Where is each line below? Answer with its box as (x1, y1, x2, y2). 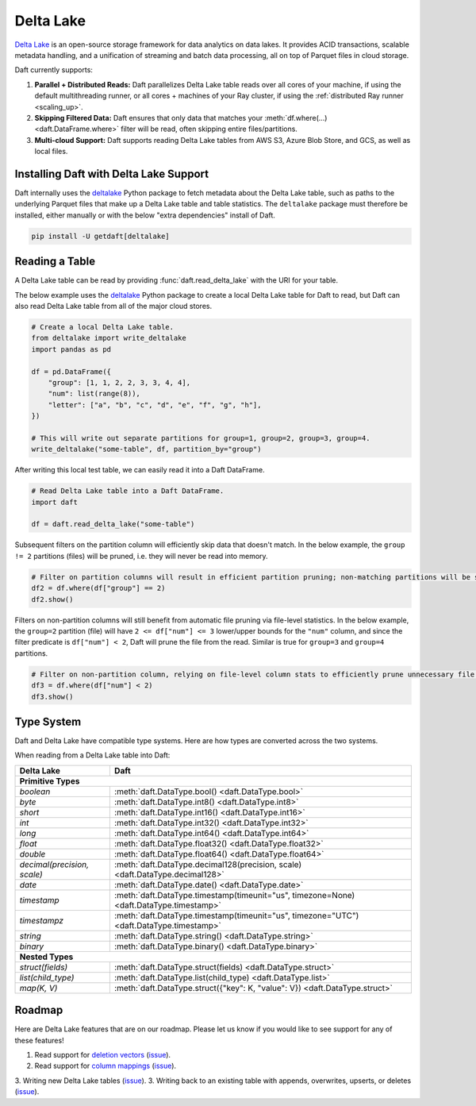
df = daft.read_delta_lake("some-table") (31, 520, 195, 529)
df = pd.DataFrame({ (31, 367, 111, 376)
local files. (34, 147, 68, 156)
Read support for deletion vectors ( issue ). (34, 1050, 171, 1060)
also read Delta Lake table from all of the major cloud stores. (14, 302, 213, 311)
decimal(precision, (19, 858, 90, 869)
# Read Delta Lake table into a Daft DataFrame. (31, 487, 225, 495)
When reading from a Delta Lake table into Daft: (14, 750, 171, 760)
